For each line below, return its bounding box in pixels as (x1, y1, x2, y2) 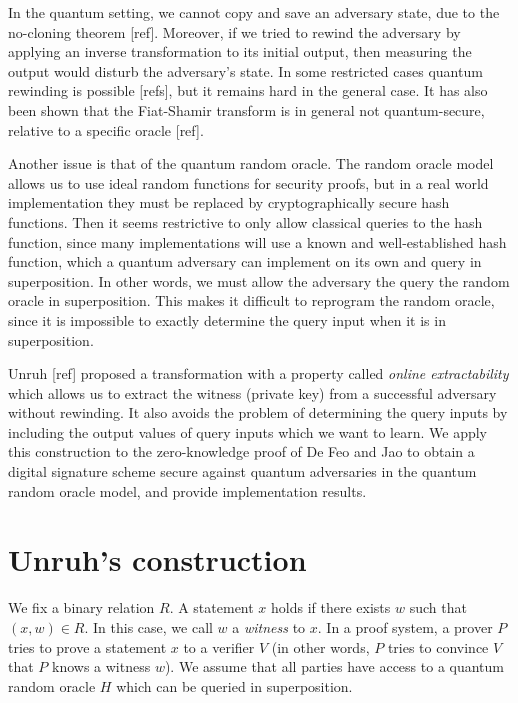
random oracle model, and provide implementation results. (8, 480, 367, 501)
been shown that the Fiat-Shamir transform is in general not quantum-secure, (8, 99, 485, 120)
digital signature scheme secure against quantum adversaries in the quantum (8, 461, 477, 482)
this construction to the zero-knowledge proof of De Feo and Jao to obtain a (8, 441, 475, 462)
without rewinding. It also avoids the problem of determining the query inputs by (8, 402, 508, 423)
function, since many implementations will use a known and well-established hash (8, 231, 507, 252)
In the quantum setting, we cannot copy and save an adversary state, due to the (8, 2, 500, 22)
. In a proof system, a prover (317, 616, 493, 637)
